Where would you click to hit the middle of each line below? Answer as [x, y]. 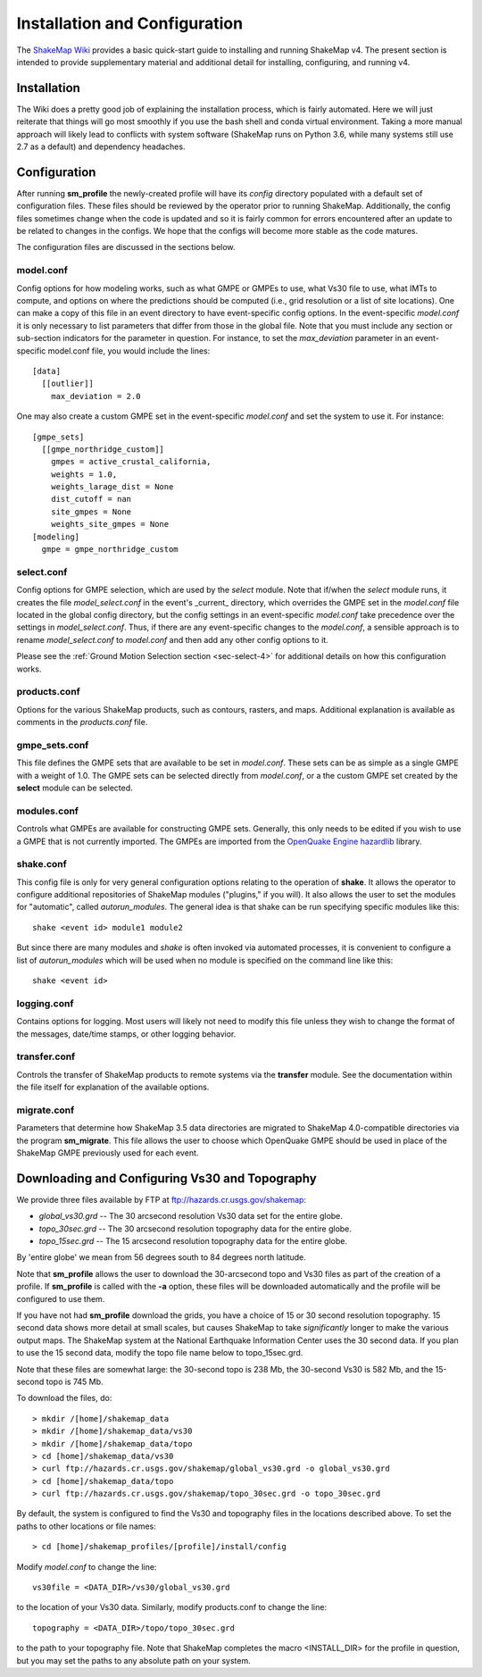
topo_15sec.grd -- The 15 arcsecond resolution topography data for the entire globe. [193, 1241]
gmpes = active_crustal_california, [131, 462]
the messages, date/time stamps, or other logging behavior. [126, 1034]
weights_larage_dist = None [112, 487]
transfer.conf [46, 1056]
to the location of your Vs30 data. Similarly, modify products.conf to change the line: [172, 1607]
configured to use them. [61, 1298]
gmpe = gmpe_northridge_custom [110, 550]
